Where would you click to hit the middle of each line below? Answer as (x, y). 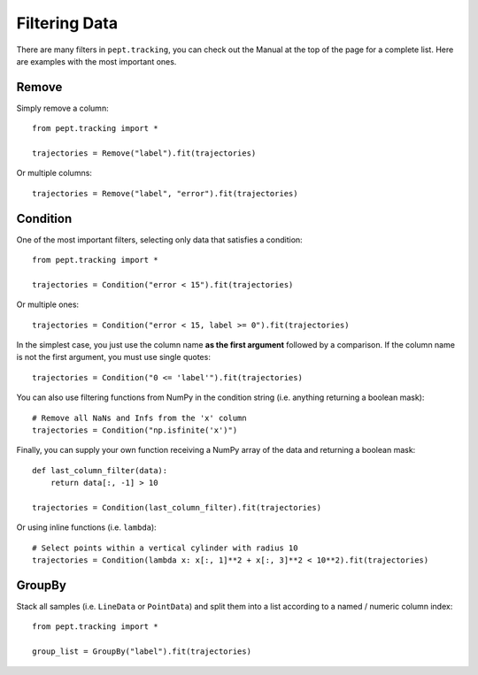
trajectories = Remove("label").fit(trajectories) (144, 153)
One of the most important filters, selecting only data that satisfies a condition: (159, 240)
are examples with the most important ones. (96, 61)
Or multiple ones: (48, 304)
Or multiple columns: (54, 173)
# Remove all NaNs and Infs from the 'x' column (139, 418)
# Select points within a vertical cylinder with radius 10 (165, 548)
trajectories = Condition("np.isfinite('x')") (135, 430)
